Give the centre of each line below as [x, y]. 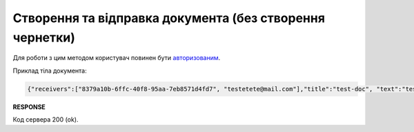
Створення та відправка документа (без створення [169, 18]
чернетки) [44, 37]
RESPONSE [29, 106]
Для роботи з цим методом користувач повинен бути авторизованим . [117, 58]
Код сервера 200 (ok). [46, 120]
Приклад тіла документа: [50, 70]
